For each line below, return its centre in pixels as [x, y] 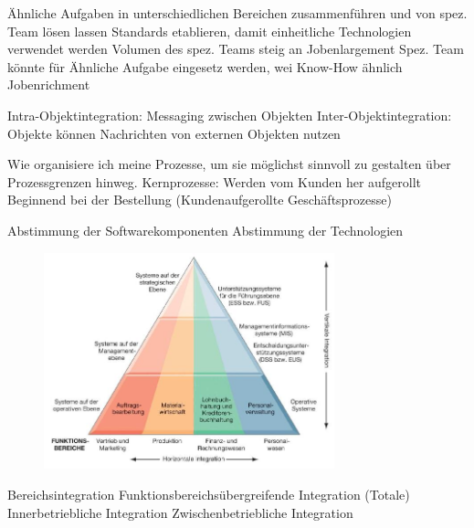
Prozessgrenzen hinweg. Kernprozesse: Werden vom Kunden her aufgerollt [215, 181]
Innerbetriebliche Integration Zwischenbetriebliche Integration [180, 512]
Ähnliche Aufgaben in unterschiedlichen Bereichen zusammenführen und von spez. [237, 13]
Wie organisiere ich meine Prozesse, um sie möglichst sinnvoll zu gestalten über [229, 164]
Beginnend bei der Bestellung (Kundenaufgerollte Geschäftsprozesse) [200, 200]
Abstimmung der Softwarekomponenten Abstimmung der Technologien [205, 230]
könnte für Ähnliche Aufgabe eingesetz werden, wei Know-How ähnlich [205, 66]
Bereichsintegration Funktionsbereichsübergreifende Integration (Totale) [209, 495]
